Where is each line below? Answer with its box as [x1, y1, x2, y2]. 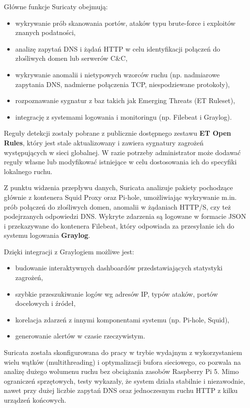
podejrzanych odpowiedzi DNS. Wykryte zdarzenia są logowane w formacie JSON [4, 211, 246, 221]
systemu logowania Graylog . [4, 230, 90, 240]
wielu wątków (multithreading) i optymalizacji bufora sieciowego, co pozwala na [4, 356, 241, 367]
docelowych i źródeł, [15, 298, 76, 308]
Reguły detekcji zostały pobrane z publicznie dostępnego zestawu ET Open [4, 128, 231, 138]
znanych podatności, [15, 27, 76, 37]
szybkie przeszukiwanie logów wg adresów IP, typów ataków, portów [15, 288, 218, 299]
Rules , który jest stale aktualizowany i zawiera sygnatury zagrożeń [4, 137, 204, 147]
